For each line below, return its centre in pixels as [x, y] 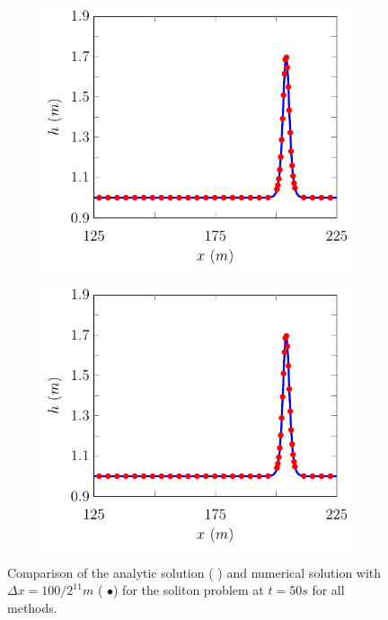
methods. [32, 607]
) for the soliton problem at [189, 590]
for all [328, 590]
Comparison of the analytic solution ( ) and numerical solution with [194, 572]
